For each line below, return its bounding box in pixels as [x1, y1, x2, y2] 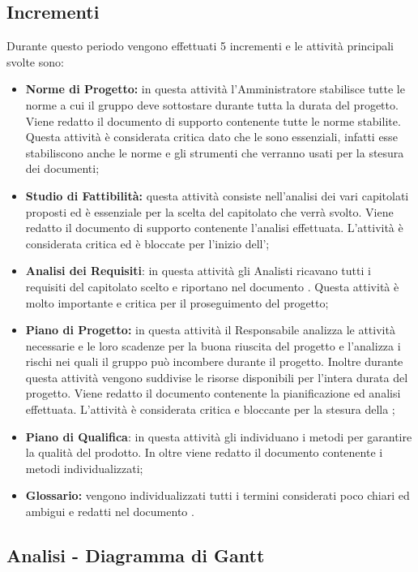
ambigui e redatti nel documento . [25, 503, 194, 520]
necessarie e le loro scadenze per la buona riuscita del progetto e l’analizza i [25, 337, 401, 354]
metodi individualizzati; [25, 459, 143, 476]
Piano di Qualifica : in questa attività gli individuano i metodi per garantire [25, 428, 412, 445]
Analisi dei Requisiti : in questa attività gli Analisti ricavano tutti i [25, 262, 371, 279]
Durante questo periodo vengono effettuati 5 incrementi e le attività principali [6, 37, 395, 54]
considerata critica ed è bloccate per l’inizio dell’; [25, 234, 270, 252]
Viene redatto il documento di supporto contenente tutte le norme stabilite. [25, 112, 401, 129]
